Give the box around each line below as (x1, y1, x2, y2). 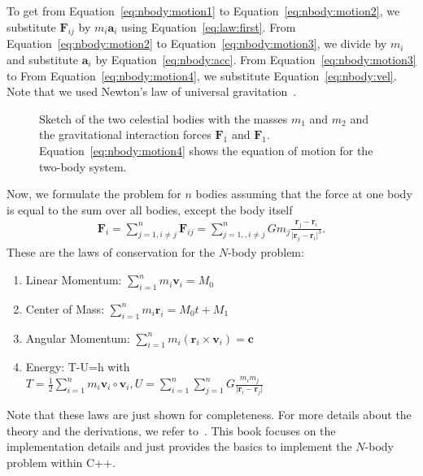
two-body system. (39, 158, 127, 175)
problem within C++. (7, 454, 116, 471)
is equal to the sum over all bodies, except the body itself (7, 201, 293, 218)
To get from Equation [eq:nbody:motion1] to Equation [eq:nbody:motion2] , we (7, 2, 400, 19)
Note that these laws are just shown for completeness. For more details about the (7, 406, 412, 423)
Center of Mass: (25, 300, 105, 317)
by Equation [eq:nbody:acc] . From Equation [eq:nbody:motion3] (95, 50, 416, 67)
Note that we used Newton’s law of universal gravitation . (7, 83, 297, 100)
